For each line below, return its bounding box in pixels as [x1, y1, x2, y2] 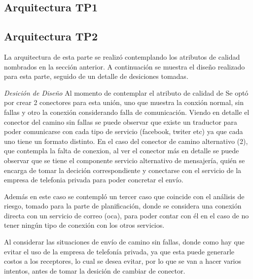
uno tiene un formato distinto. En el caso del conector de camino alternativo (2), [4, 136, 248, 146]
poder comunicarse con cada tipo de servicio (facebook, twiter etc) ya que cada [4, 126, 243, 137]
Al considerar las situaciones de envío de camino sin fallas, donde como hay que [4, 237, 245, 247]
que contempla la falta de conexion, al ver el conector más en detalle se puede [4, 145, 239, 156]
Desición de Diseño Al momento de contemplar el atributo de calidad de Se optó [4, 87, 249, 98]
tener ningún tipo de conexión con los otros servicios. [4, 220, 165, 230]
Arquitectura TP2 [4, 29, 98, 44]
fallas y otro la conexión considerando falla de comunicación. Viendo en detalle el [4, 106, 250, 117]
